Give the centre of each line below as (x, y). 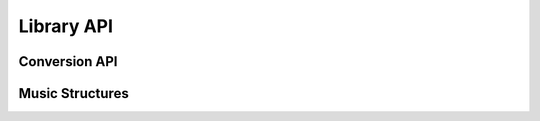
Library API (66, 26)
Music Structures (73, 93)
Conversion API (68, 61)
